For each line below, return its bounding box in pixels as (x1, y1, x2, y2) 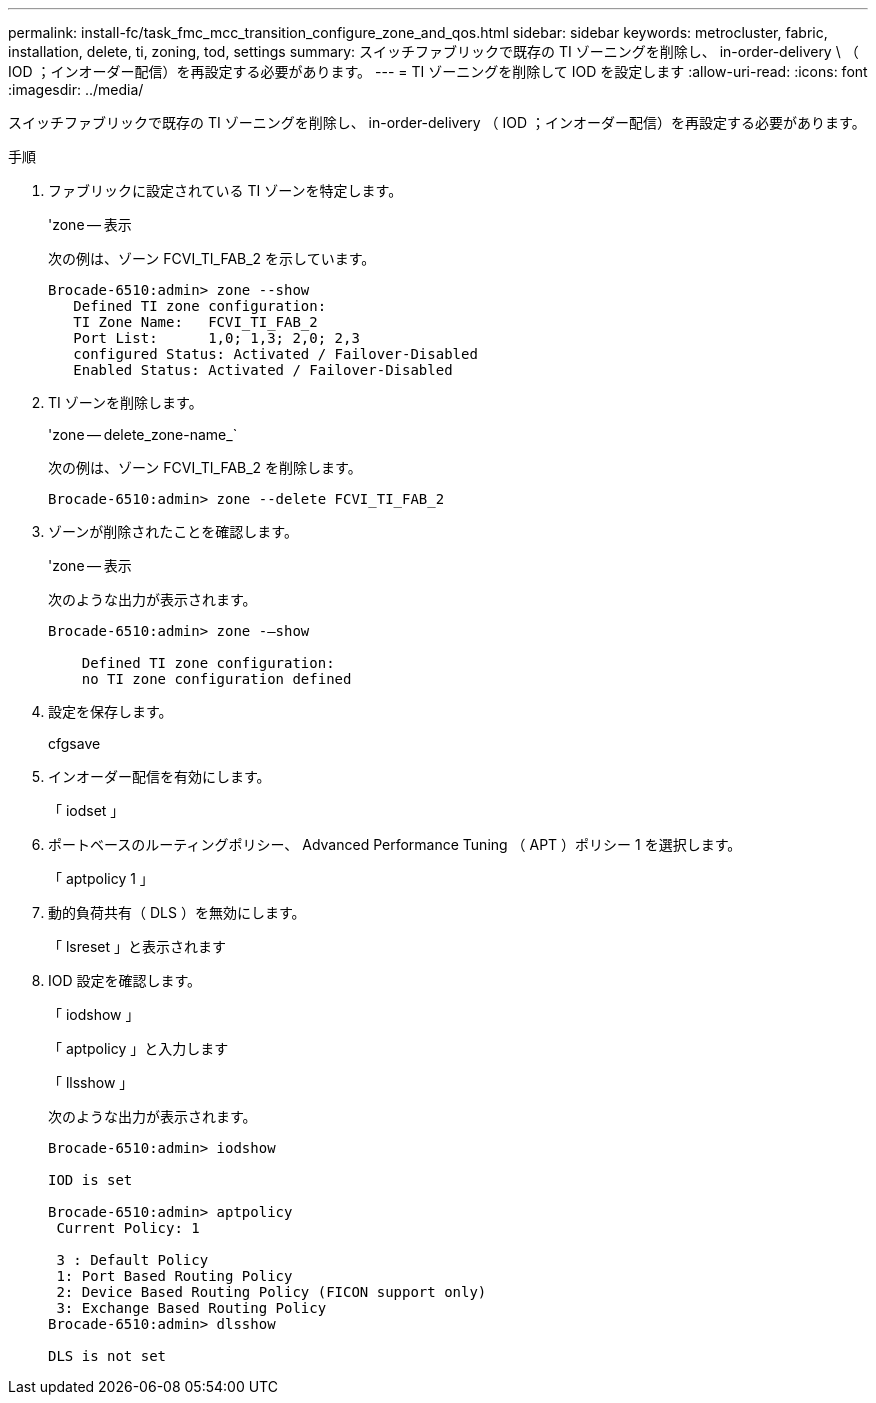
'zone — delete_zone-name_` (48, 426, 238, 443)
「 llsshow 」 (48, 1074, 134, 1091)
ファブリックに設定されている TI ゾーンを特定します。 (48, 182, 403, 199)
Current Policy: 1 (56, 1220, 200, 1236)
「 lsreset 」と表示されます (48, 938, 226, 955)
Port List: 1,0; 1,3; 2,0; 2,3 (73, 330, 360, 346)
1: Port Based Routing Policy (56, 1268, 293, 1284)
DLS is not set (48, 1348, 167, 1364)
